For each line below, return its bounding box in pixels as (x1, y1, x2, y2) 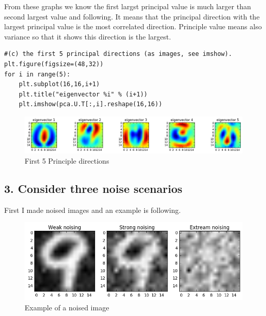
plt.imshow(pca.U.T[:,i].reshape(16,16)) (18, 101, 162, 108)
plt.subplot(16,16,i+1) (18, 81, 100, 88)
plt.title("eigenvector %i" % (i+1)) (18, 90, 148, 98)
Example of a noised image (25, 302, 109, 312)
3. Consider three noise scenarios (4, 180, 183, 196)
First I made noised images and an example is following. (4, 204, 181, 215)
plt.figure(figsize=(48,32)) (4, 60, 104, 68)
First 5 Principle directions (25, 155, 109, 166)
